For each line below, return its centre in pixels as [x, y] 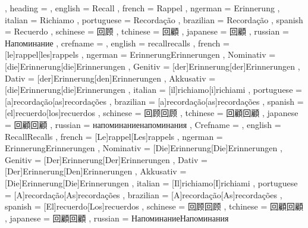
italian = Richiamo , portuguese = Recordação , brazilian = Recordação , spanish [154, 19]
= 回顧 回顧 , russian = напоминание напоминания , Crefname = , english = [143, 124]
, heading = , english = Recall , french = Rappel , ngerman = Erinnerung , [142, 8]
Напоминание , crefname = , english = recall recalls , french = [117, 43]
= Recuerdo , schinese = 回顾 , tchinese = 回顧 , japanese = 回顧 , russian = [147, 31]
